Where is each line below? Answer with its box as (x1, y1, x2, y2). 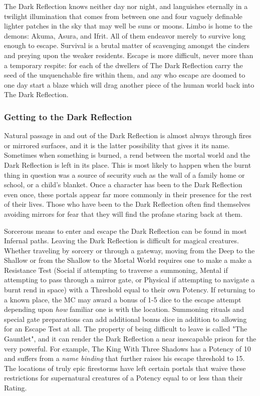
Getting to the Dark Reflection (4, 110, 132, 123)
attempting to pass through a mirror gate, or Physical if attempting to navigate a (4, 274, 255, 285)
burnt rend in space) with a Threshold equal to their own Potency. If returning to (4, 284, 255, 295)
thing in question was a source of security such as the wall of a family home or (4, 169, 245, 180)
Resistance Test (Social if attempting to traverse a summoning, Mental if (4, 264, 228, 275)
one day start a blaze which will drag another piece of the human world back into (4, 79, 254, 90)
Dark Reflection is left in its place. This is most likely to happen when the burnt (4, 159, 251, 170)
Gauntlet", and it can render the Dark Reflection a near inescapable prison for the (4, 333, 256, 344)
